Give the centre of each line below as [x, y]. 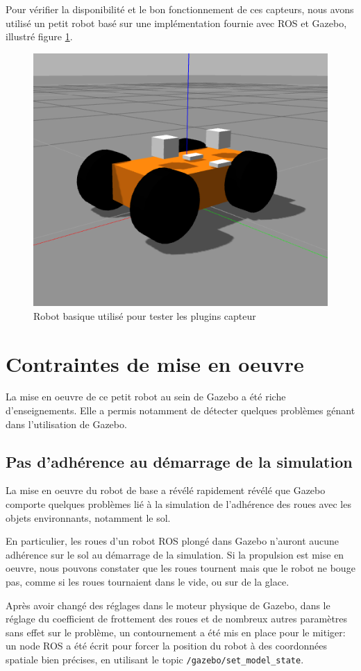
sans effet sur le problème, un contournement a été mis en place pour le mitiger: [176, 632]
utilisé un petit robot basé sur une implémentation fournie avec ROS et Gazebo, [176, 23]
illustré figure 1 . [39, 36]
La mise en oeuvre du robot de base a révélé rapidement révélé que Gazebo [166, 490]
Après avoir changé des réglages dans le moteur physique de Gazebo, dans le [168, 605]
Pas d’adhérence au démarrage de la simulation [179, 461]
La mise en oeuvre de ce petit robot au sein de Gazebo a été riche [146, 397]
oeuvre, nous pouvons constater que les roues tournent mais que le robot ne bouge [180, 568]
